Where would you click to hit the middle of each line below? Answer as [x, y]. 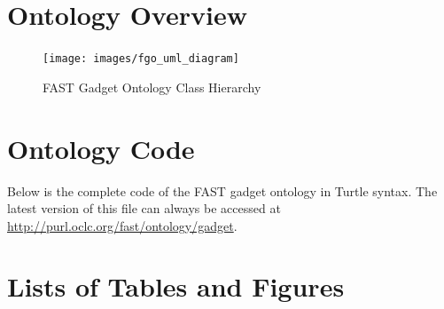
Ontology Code [101, 148]
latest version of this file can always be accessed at [144, 208]
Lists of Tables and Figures [176, 286]
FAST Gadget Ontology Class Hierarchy [152, 87]
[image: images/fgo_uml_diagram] [141, 59]
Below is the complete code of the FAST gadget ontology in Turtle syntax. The [222, 190]
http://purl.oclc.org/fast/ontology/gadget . [122, 225]
